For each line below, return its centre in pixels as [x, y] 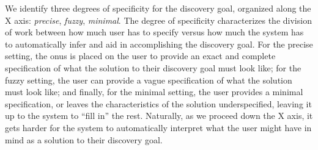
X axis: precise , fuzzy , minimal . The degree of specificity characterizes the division [158, 20]
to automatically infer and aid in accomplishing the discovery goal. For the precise [159, 44]
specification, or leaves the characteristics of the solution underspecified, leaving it [158, 103]
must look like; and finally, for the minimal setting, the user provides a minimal [154, 92]
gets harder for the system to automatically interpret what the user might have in [158, 127]
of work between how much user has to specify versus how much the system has [154, 32]
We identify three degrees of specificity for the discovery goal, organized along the [158, 8]
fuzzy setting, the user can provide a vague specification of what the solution [149, 80]
